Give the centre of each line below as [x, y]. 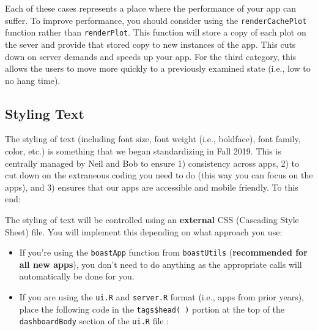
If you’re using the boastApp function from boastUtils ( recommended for [163, 252]
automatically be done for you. [77, 276]
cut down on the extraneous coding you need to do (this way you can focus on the [159, 175]
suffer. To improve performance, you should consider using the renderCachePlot [156, 20]
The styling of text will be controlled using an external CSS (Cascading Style [152, 220]
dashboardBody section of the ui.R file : [94, 321]
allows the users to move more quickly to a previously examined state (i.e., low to [158, 68]
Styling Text [45, 113]
